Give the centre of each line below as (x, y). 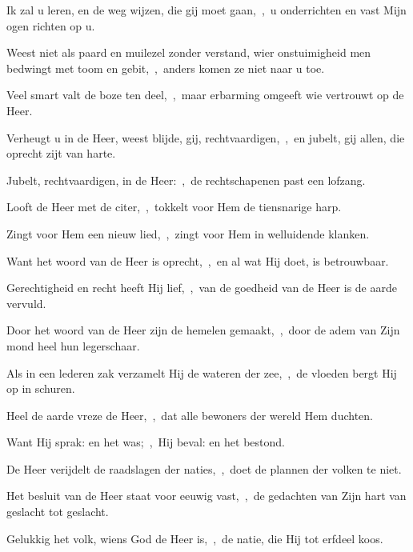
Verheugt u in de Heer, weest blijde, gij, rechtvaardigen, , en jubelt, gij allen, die (206, 137)
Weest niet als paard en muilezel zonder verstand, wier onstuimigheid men (189, 52)
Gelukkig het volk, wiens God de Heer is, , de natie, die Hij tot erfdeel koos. (195, 538)
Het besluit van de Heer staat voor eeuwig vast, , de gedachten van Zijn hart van (206, 496)
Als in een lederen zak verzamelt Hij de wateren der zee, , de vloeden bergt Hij (202, 372)
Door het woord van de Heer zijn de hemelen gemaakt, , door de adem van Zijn (203, 330)
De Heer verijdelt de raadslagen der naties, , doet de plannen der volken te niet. (204, 468)
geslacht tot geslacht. (58, 512)
